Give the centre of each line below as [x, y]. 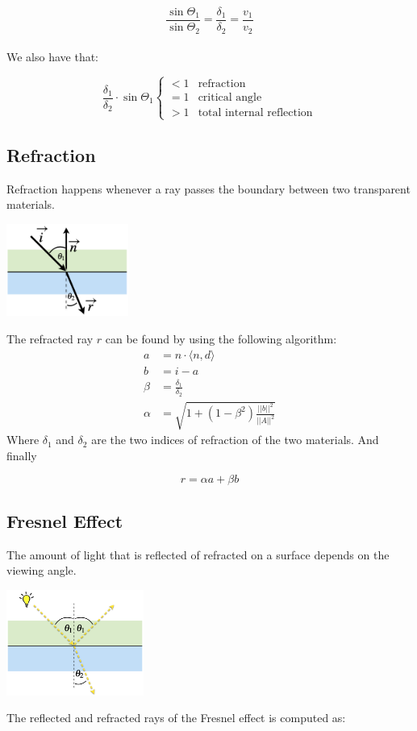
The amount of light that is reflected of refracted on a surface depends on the [198, 554]
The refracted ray [50, 339]
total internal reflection [255, 113]
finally [22, 455]
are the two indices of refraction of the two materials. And [235, 440]
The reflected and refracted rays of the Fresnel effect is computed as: [176, 718]
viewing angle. [42, 570]
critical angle [230, 98]
